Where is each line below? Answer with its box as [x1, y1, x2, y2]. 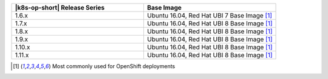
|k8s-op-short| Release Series [15, 4, 105, 11]
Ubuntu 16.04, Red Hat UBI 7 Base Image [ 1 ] [146, 11, 273, 19]
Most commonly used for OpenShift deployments [52, 63, 176, 69]
